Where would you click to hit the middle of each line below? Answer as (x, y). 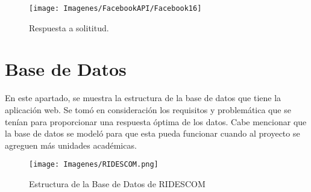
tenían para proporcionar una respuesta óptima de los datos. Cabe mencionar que (156, 121)
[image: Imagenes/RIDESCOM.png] (94, 165)
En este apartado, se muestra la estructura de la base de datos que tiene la (143, 98)
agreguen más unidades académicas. (71, 145)
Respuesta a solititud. (69, 27)
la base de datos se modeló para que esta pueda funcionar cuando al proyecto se (152, 133)
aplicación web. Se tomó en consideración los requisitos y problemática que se (148, 109)
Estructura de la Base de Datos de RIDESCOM (117, 184)
